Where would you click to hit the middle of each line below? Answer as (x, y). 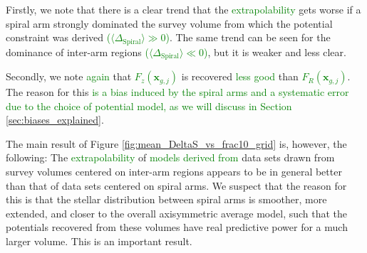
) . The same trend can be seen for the (248, 37)
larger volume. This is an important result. (99, 241)
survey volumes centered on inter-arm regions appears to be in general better (174, 172)
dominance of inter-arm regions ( (77, 52)
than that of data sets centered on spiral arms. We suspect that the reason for (176, 185)
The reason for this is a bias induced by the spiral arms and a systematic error (177, 92)
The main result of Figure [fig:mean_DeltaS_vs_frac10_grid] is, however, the (176, 143)
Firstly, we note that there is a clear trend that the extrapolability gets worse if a (183, 9)
